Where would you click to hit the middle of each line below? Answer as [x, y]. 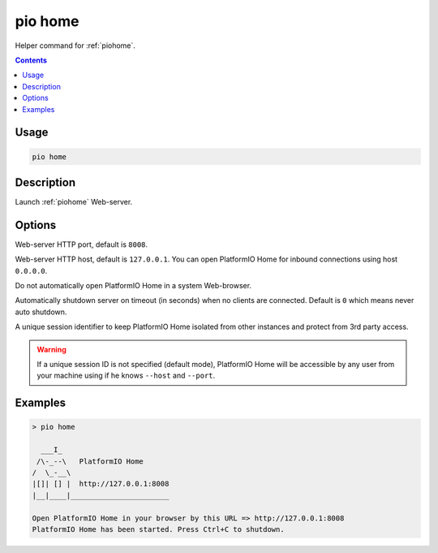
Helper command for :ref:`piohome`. [75, 45]
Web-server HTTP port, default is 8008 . [82, 244]
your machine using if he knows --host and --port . [126, 376]
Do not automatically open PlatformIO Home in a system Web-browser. [133, 286]
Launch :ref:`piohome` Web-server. [74, 202]
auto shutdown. [41, 312]
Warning [52, 349]
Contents [31, 60]
